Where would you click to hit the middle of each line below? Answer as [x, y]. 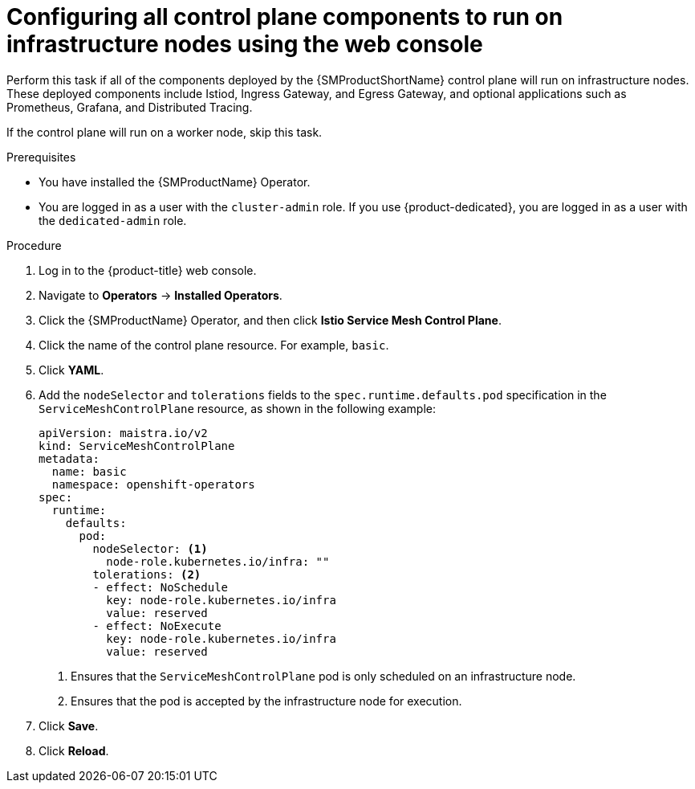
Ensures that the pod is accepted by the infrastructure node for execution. [266, 701]
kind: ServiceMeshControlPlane [137, 446]
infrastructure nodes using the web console [245, 44]
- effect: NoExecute [157, 625]
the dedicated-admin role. [113, 220]
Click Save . [69, 726]
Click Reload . [74, 750]
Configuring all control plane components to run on [285, 17]
